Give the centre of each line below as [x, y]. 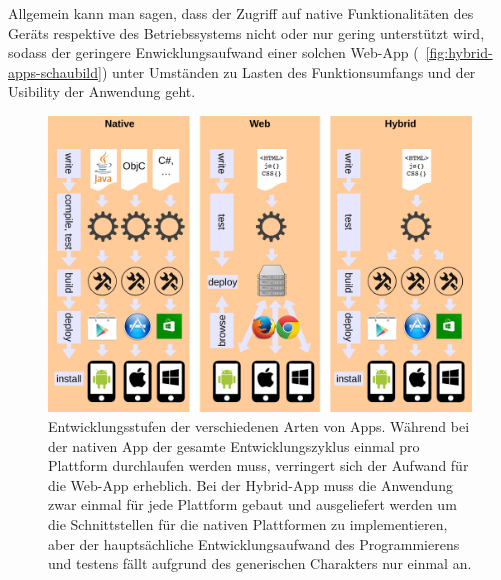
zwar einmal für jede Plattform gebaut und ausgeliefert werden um [252, 504]
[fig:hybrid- [459, 52]
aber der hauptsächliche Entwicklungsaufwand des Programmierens [254, 543]
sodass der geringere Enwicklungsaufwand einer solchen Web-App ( [213, 52]
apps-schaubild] [55, 71]
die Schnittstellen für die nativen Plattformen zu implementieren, [248, 524]
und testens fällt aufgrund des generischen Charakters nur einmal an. [260, 563]
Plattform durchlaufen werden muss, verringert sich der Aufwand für [258, 465]
